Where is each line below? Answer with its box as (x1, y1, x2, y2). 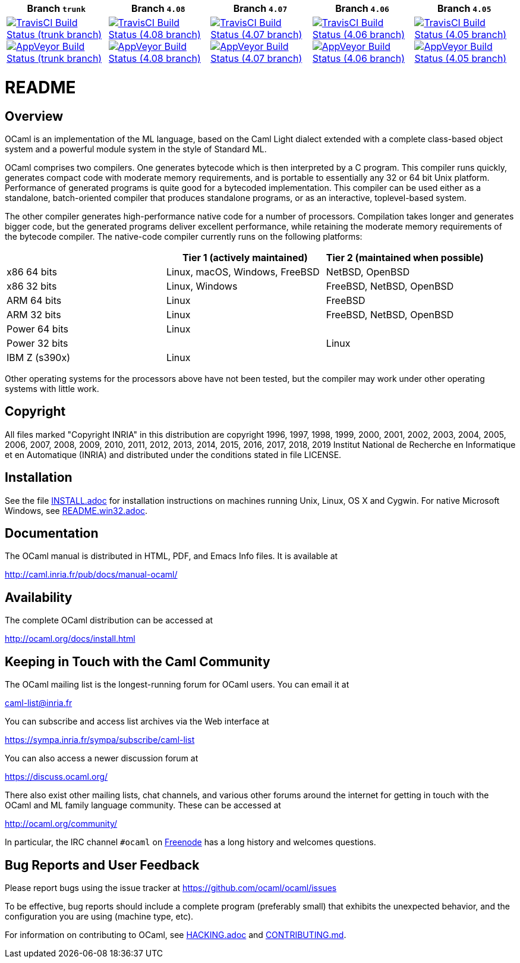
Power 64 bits (7, 322, 69, 335)
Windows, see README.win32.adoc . (5, 505, 148, 516)
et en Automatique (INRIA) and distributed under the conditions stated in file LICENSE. (5, 449, 342, 460)
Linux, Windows (166, 280, 238, 292)
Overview (5, 108, 64, 124)
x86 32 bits (7, 280, 57, 292)
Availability (5, 589, 73, 605)
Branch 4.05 (437, 2, 491, 14)
